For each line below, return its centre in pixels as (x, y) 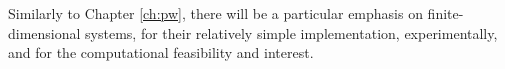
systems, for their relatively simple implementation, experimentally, (291, 32)
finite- (445, 13)
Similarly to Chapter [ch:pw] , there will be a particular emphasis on (215, 13)
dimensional (44, 32)
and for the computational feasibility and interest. (161, 52)
